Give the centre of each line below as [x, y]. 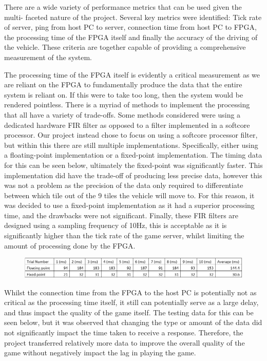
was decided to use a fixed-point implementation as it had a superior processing [129, 205]
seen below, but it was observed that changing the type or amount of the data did [133, 322]
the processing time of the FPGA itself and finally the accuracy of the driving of [131, 37]
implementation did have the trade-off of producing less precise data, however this [133, 175]
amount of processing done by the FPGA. [70, 245]
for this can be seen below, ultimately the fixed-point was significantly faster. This [133, 165]
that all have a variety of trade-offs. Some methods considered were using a [122, 114]
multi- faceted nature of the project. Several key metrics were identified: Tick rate [133, 17]
